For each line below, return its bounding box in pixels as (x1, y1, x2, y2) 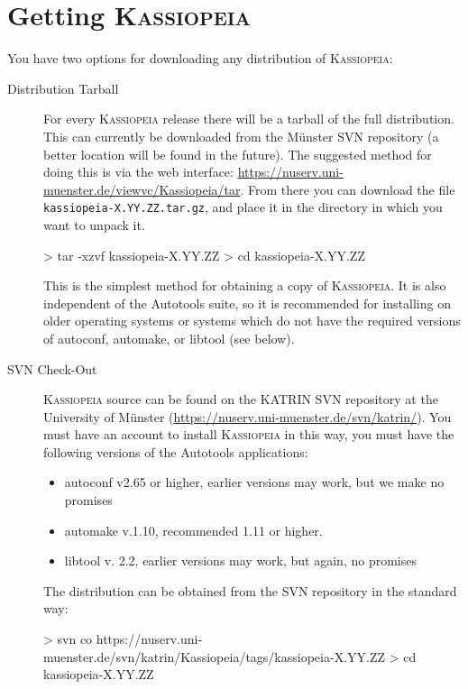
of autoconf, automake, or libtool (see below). (43, 328, 295, 347)
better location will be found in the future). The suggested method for (43, 144, 432, 163)
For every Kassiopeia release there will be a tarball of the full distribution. (43, 109, 454, 128)
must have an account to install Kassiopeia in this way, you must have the (43, 425, 454, 444)
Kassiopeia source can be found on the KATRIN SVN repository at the (43, 390, 438, 409)
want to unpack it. (43, 215, 145, 234)
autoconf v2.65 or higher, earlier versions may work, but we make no (64, 473, 445, 491)
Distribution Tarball (7, 78, 119, 97)
